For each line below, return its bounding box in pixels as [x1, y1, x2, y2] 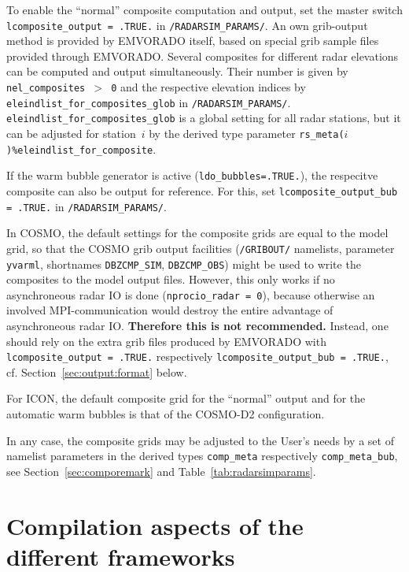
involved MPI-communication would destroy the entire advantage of [6, 302, 333, 318]
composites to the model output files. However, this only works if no [6, 271, 335, 288]
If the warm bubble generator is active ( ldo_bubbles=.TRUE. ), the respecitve [6, 167, 378, 184]
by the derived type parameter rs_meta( [149, 125, 345, 141]
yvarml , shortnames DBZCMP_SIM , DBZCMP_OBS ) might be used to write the [6, 255, 361, 272]
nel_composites [6, 83, 86, 95]
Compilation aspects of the [6, 509, 304, 541]
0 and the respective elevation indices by [111, 79, 306, 95]
